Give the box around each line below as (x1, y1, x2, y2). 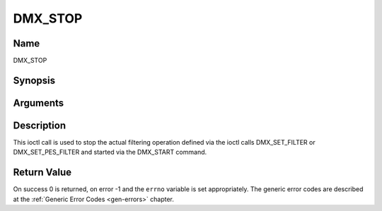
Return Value (13, 167, 72, 179)
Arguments (13, 97, 64, 109)
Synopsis (13, 74, 56, 86)
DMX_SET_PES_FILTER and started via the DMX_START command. (13, 148, 207, 157)
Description (13, 119, 66, 131)
